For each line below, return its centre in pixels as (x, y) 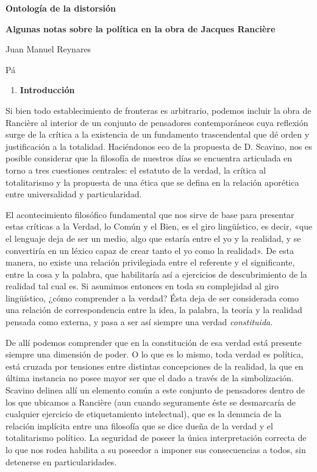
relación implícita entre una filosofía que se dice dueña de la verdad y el (139, 425)
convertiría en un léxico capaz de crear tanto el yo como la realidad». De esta (150, 250)
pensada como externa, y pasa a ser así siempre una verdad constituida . (139, 322)
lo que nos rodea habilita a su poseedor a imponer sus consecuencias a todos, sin (156, 449)
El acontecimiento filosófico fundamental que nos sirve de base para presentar (150, 214)
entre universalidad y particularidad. (74, 194)
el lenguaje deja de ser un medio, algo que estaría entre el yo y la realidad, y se (153, 238)
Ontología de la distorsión (61, 8)
